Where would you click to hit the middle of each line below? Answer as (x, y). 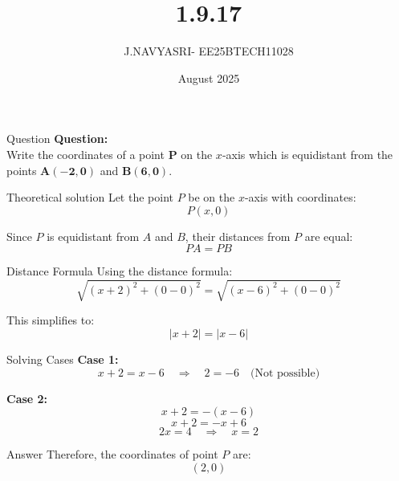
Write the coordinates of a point (85, 154)
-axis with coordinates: (300, 197)
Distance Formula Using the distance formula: (120, 271)
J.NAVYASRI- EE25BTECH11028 (209, 51)
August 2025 (209, 77)
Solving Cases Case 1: (63, 359)
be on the (212, 197)
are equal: (329, 236)
